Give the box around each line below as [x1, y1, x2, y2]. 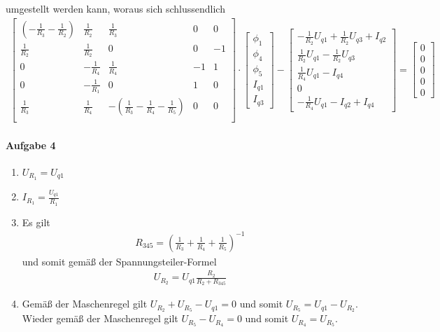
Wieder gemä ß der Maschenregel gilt [22, 311, 178, 326]
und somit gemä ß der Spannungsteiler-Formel [22, 254, 217, 268]
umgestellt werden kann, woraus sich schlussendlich [6, 1, 225, 15]
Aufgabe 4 [6, 137, 56, 152]
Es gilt [22, 214, 50, 229]
